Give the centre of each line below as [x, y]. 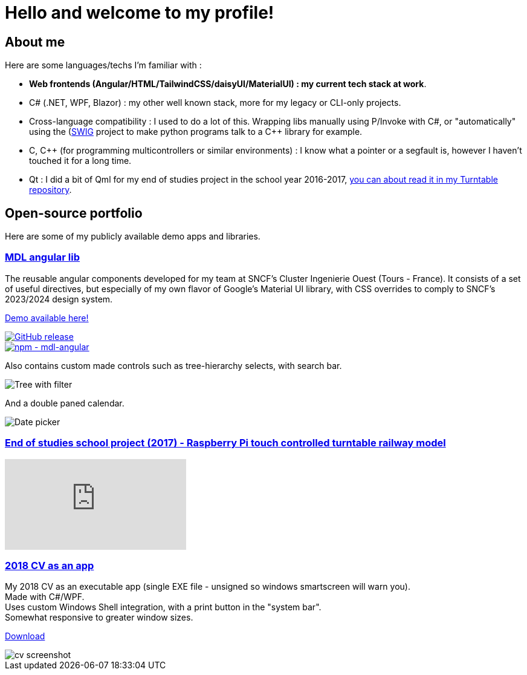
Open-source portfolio [74, 213]
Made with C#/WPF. [45, 597]
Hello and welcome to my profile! [140, 13]
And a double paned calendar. [65, 403]
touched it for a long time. [80, 161]
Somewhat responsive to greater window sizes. [99, 618]
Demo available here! [47, 318]
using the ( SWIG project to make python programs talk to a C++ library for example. [196, 132]
